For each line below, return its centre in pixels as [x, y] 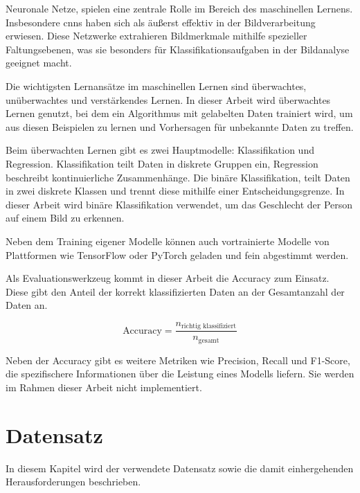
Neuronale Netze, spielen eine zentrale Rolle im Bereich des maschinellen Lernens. [179, 8]
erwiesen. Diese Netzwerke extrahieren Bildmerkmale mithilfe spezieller [156, 36]
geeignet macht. [39, 63]
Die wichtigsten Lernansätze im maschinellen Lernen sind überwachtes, [156, 86]
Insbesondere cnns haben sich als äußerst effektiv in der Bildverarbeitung [161, 22]
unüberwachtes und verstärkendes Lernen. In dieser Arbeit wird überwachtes [168, 99]
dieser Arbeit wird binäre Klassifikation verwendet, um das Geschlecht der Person [179, 204]
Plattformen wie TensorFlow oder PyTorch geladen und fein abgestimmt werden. [177, 254]
